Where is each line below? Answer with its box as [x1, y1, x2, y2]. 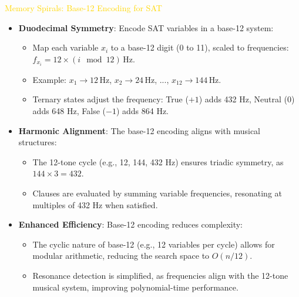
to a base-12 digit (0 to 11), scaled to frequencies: [110, 41, 289, 54]
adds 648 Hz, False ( [32, 105, 106, 117]
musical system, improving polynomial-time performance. [32, 281, 238, 293]
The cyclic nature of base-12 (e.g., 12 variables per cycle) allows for [32, 238, 275, 250]
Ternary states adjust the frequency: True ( [32, 93, 189, 105]
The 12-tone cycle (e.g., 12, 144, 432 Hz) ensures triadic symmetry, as [32, 155, 284, 168]
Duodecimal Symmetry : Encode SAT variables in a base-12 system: [18, 21, 274, 34]
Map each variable [32, 41, 99, 54]
